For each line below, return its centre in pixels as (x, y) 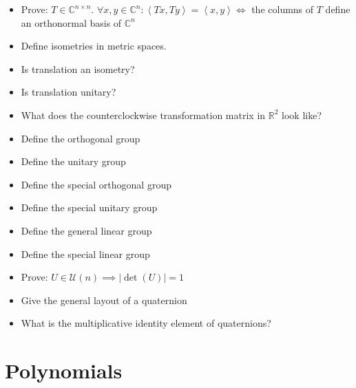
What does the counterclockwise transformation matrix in (143, 115)
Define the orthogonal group (81, 138)
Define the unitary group (73, 161)
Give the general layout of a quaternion (104, 300)
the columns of (283, 9)
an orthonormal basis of (71, 22)
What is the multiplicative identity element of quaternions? (146, 323)
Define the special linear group (85, 254)
